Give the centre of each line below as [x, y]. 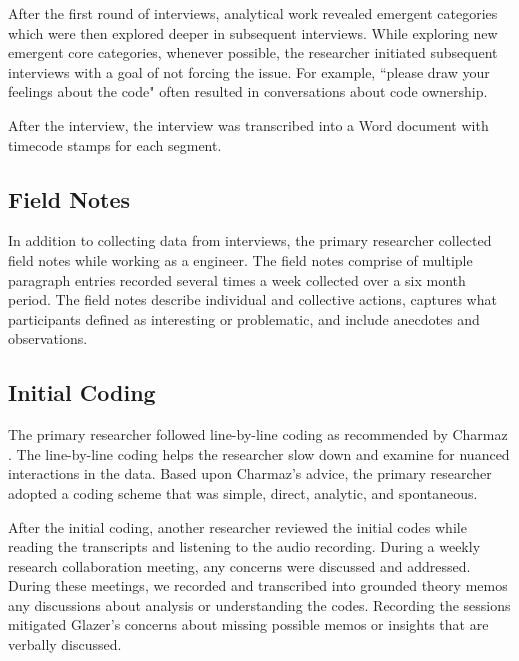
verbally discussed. [65, 644]
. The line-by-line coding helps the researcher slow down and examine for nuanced [259, 453]
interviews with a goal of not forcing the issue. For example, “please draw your [249, 71]
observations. [48, 338]
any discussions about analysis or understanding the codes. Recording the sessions [259, 604]
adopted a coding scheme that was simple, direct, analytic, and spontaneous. [243, 492]
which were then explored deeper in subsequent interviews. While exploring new [253, 32]
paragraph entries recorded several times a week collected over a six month [237, 279]
